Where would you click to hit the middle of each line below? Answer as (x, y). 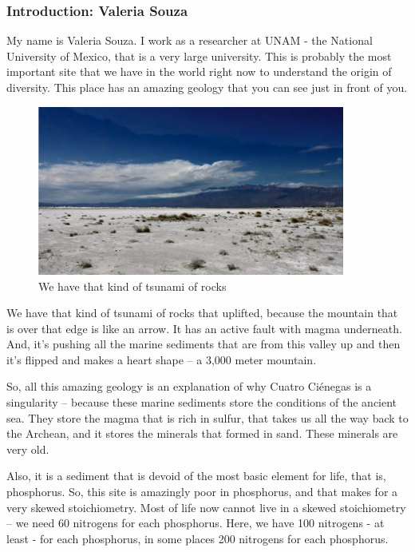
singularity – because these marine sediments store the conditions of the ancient (202, 402)
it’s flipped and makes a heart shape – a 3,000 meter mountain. (162, 359)
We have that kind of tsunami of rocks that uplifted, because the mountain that (202, 313)
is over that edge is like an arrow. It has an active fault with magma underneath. (204, 328)
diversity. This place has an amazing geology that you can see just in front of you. (207, 87)
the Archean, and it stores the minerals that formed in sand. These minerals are (202, 433)
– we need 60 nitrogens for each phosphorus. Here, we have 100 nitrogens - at (196, 523)
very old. (28, 449)
